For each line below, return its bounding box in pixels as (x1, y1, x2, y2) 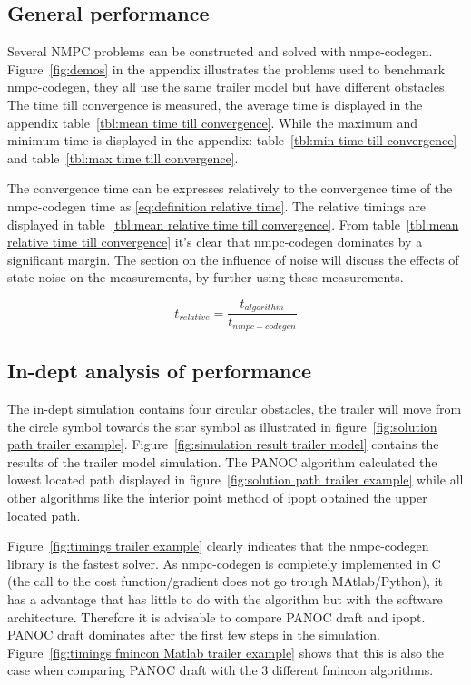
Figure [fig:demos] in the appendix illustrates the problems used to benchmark (7, 59, 446, 78)
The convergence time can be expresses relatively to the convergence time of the (7, 179, 453, 198)
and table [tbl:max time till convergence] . (7, 148, 239, 167)
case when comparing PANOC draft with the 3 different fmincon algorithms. (7, 661, 434, 680)
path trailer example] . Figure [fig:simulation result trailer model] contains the (7, 435, 439, 454)
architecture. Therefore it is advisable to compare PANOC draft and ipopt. (7, 607, 426, 626)
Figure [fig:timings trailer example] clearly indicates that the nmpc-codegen (7, 536, 429, 555)
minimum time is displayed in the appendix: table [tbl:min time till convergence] (7, 131, 457, 150)
